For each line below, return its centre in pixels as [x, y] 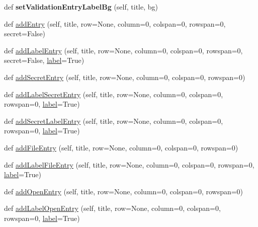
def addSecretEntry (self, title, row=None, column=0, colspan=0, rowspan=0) [125, 77]
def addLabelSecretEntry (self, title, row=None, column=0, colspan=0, [114, 94]
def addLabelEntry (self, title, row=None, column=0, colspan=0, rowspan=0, [123, 50]
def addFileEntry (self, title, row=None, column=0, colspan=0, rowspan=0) [121, 147]
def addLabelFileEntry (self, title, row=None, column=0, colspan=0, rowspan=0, [129, 164]
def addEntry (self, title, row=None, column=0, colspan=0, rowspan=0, [115, 23]
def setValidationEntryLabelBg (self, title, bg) [81, 7]
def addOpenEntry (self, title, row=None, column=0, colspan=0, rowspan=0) [124, 191]
